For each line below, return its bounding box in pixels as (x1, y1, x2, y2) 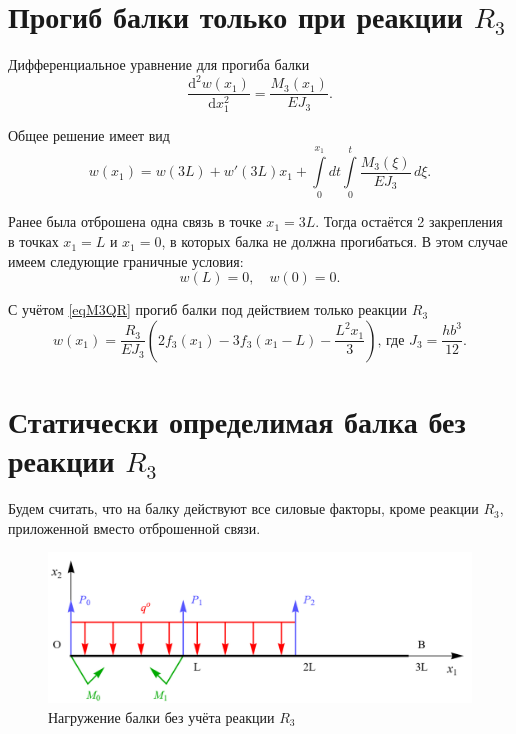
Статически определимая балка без (8, 401, 466, 442)
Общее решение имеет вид (8, 125, 170, 146)
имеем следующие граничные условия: (8, 250, 244, 271)
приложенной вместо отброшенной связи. (8, 517, 261, 538)
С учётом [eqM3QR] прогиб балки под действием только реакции (8, 299, 408, 320)
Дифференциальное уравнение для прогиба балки (8, 54, 310, 75)
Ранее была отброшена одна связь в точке (8, 211, 262, 232)
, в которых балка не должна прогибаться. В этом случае (161, 231, 508, 252)
